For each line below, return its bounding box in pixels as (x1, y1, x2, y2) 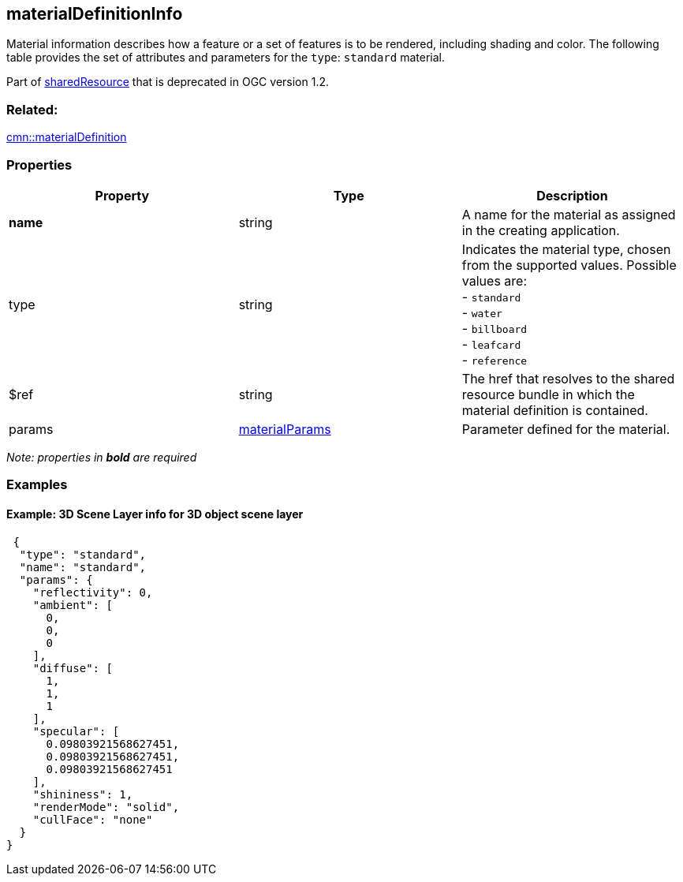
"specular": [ (32, 724, 120, 738)
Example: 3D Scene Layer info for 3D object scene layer (6, 506, 304, 521)
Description (536, 187, 608, 204)
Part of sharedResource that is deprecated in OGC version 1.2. (6, 75, 329, 89)
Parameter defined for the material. (461, 420, 670, 437)
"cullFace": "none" (32, 813, 153, 826)
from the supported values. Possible (461, 256, 677, 273)
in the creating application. (461, 222, 620, 238)
